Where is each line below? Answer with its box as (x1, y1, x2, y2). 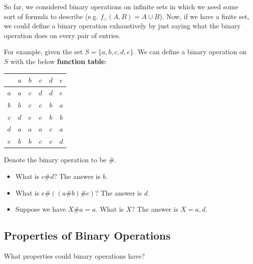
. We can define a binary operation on (133, 46, 247, 57)
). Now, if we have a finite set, (159, 11, 250, 21)
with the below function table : (10, 56, 107, 66)
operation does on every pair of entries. (4, 30, 121, 40)
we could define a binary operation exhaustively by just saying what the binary (4, 21, 241, 31)
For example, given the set (4, 46, 83, 57)
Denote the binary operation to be (4, 154, 107, 165)
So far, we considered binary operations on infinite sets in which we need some (4, 1, 238, 11)
